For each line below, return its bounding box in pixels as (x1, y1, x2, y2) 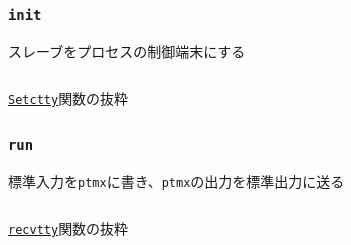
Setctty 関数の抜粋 (8, 88, 129, 109)
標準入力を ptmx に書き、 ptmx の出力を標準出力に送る (8, 170, 345, 191)
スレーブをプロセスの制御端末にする (8, 40, 246, 61)
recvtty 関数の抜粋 (8, 218, 129, 239)
